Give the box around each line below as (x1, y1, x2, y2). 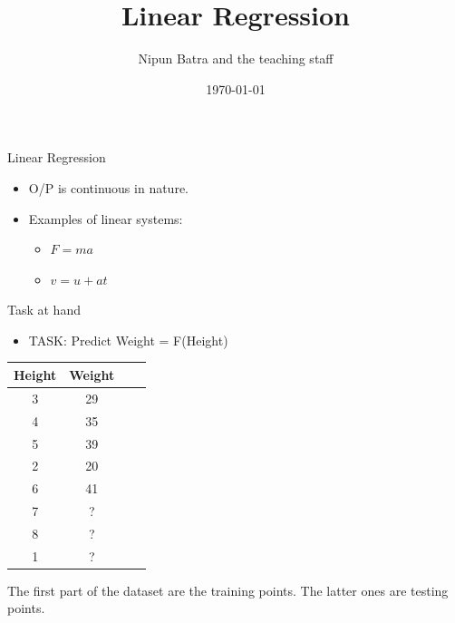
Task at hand (7, 300, 81, 319)
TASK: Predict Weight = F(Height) (28, 330, 228, 349)
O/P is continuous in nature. (28, 178, 189, 197)
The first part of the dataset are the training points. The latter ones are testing (7, 580, 449, 599)
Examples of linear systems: (28, 209, 183, 228)
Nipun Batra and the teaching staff (138, 49, 334, 68)
